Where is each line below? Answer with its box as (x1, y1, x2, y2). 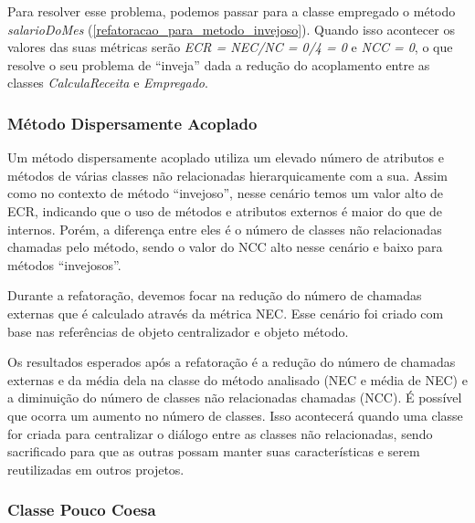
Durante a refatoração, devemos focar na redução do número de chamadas (7, 286, 422, 305)
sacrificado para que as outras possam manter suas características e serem (7, 442, 420, 461)
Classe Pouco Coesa (7, 498, 156, 521)
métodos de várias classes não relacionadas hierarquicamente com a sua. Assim (7, 165, 448, 184)
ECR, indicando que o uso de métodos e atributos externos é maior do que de (7, 201, 443, 220)
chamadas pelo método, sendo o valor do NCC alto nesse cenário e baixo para (7, 237, 443, 256)
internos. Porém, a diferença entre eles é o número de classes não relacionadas (7, 219, 442, 238)
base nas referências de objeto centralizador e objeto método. (7, 321, 349, 340)
